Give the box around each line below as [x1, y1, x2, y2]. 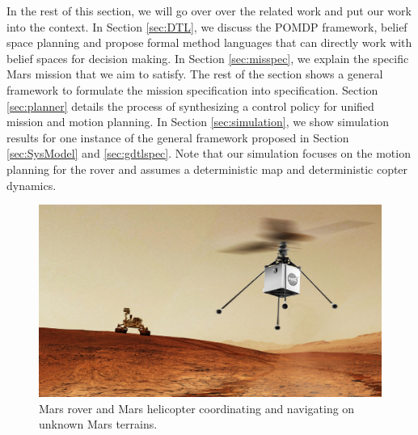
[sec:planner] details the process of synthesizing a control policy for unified [6, 97, 374, 114]
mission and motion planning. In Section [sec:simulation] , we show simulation [6, 113, 389, 130]
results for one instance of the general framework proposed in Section [6, 129, 349, 146]
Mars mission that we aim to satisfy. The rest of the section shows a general [6, 65, 383, 82]
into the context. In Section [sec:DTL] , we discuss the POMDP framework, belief [6, 18, 407, 35]
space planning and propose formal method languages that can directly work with [6, 34, 412, 51]
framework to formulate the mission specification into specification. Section [6, 81, 378, 98]
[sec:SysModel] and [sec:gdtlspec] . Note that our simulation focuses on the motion [6, 145, 411, 162]
